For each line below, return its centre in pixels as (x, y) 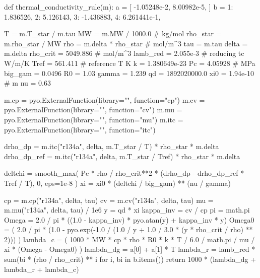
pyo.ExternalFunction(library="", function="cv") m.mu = (93, 110)
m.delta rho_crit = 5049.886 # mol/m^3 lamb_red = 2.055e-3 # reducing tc (124, 53)
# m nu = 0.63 (27, 83)
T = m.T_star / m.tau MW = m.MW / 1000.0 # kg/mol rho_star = (113, 33)
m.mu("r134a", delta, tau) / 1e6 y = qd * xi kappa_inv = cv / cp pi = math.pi (127, 210)
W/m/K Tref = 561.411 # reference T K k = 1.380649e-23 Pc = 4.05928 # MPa (130, 63)
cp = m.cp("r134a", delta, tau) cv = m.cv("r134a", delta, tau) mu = (109, 200)
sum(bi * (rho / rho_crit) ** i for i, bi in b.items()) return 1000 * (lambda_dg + (130, 259)
